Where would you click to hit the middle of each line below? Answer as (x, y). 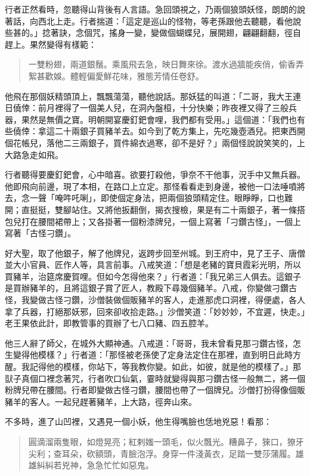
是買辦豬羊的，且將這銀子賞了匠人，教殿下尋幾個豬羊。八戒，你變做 (138, 288)
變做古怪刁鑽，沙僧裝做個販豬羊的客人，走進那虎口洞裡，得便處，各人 (167, 300)
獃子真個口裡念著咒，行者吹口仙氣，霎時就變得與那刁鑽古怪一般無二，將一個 (155, 378)
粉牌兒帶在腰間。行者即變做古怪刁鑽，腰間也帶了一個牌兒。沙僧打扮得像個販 (155, 390)
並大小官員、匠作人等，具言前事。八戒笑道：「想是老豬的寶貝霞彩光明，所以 (153, 265)
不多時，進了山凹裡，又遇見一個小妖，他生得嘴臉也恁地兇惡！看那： (138, 421)
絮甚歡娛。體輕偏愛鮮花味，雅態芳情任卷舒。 (116, 75)
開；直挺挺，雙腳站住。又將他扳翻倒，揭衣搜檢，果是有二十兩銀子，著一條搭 (155, 209)
